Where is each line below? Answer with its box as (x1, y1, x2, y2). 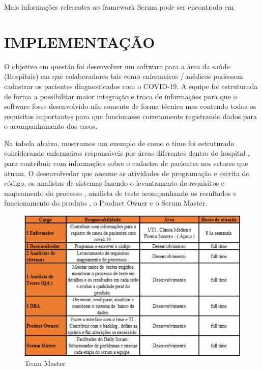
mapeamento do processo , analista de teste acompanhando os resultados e (4, 187, 237, 198)
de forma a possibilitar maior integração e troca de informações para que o (4, 91, 237, 101)
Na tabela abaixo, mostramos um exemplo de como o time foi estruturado (4, 137, 235, 148)
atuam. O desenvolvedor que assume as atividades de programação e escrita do (4, 167, 250, 178)
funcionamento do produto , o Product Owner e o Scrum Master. (4, 197, 208, 208)
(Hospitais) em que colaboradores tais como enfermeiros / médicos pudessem (4, 71, 243, 81)
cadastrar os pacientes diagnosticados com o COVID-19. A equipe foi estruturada (4, 80, 258, 91)
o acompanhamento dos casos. (4, 121, 98, 131)
